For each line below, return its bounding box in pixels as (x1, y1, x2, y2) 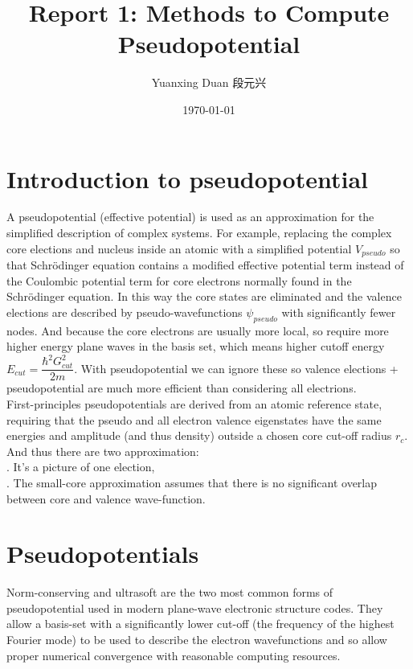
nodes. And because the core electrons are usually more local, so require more (6, 322, 389, 339)
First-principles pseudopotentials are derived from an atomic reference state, (6, 396, 382, 412)
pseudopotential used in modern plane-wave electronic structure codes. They (6, 599, 383, 616)
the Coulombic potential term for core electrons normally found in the (6, 272, 352, 289)
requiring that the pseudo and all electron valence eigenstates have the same (6, 411, 382, 428)
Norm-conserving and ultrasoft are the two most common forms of (6, 584, 333, 601)
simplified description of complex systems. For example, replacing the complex (6, 224, 392, 241)
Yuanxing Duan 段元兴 (151, 74, 267, 91)
